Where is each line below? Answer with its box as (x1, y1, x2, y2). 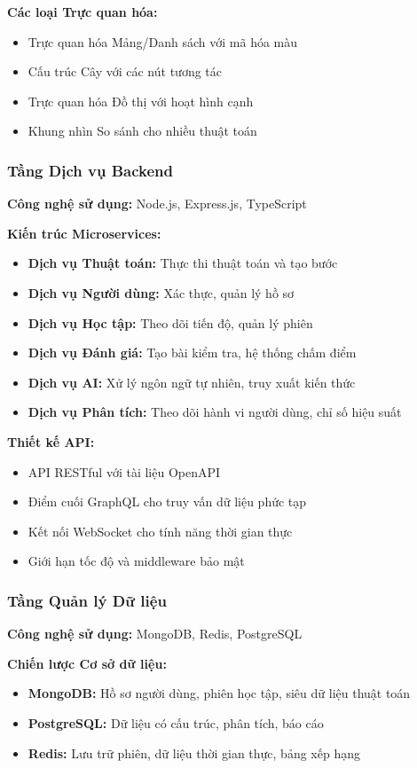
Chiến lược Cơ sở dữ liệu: (7, 654, 167, 672)
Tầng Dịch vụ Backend (7, 159, 173, 181)
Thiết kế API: (7, 432, 95, 451)
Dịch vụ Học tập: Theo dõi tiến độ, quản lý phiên (28, 313, 313, 332)
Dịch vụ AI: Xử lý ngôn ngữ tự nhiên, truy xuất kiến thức (28, 372, 356, 391)
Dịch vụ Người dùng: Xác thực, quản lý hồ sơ (28, 283, 295, 302)
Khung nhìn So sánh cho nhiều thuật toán (28, 121, 257, 140)
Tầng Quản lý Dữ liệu (7, 589, 167, 611)
